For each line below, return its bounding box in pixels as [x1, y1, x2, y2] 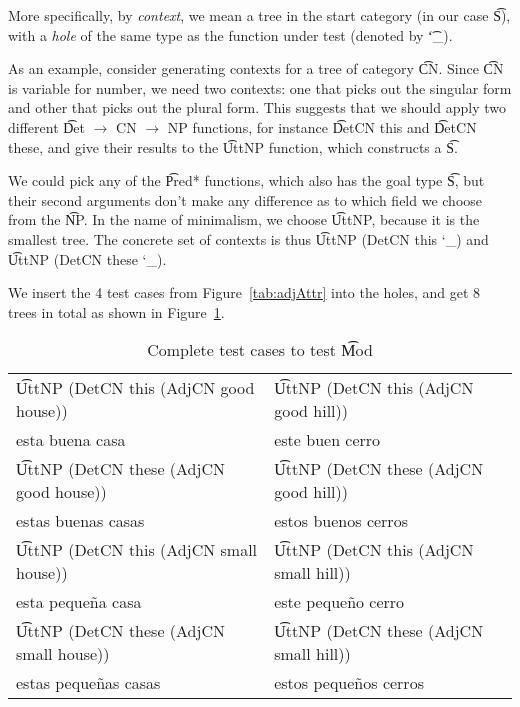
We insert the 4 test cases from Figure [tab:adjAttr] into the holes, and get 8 [8, 282, 481, 303]
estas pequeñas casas [16, 671, 161, 695]
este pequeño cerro [274, 590, 405, 614]
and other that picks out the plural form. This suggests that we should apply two [8, 97, 506, 118]
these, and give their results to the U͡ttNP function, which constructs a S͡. [8, 136, 458, 157]
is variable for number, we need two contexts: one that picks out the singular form [8, 77, 512, 98]
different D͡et [8, 116, 86, 137]
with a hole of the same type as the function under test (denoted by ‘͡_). [8, 24, 453, 45]
